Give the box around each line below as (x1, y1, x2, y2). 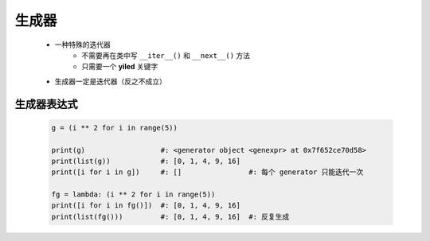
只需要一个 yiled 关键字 (81, 62, 158, 72)
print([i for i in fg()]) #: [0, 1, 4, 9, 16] (51, 201, 240, 210)
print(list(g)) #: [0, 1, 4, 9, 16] (51, 156, 240, 165)
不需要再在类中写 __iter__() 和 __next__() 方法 (81, 50, 251, 60)
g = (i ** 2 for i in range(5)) (51, 123, 178, 132)
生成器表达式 (14, 97, 78, 111)
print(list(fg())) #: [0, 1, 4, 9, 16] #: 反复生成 (51, 212, 290, 221)
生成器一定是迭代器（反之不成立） (54, 76, 166, 86)
